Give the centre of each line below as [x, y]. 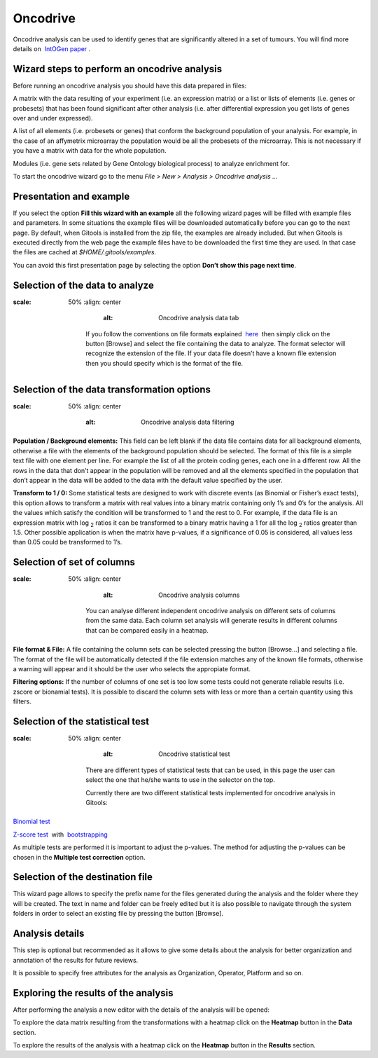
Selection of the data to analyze [83, 285]
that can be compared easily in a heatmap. [147, 630]
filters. [22, 701]
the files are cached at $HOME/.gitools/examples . [85, 252]
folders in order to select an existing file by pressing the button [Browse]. [118, 914]
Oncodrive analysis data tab [199, 318]
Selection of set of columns [74, 562]
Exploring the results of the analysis [93, 992]
